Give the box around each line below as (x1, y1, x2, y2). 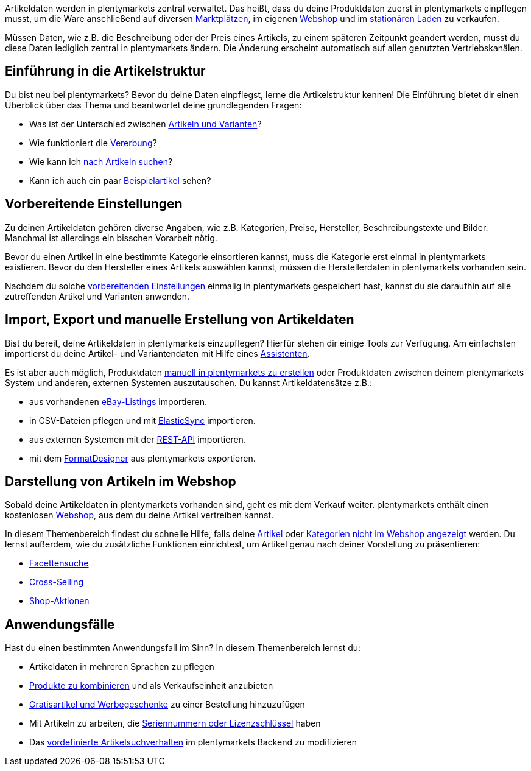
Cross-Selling (29, 577, 84, 588)
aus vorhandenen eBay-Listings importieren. (29, 396, 208, 407)
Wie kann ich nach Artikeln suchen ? (29, 156, 173, 167)
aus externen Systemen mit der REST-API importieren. (29, 434, 246, 445)
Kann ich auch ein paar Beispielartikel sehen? (29, 175, 211, 186)
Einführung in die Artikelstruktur (5, 63, 206, 79)
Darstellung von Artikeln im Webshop (5, 473, 236, 489)
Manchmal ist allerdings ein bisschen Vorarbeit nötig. (5, 232, 217, 243)
